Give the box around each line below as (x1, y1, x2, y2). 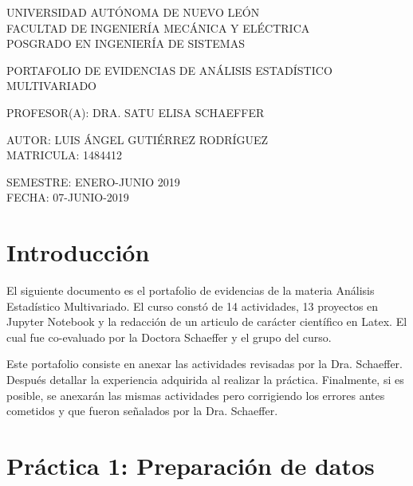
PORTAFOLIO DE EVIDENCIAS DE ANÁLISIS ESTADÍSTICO (6, 61, 332, 78)
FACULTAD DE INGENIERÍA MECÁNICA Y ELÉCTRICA (6, 19, 310, 36)
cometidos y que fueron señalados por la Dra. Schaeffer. (6, 402, 278, 419)
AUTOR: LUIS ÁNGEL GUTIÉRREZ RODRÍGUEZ (6, 131, 269, 147)
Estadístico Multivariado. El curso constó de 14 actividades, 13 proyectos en (6, 297, 379, 314)
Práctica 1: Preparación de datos (6, 449, 375, 481)
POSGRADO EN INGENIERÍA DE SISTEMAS (6, 35, 245, 52)
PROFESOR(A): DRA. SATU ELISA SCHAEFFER (6, 104, 265, 120)
